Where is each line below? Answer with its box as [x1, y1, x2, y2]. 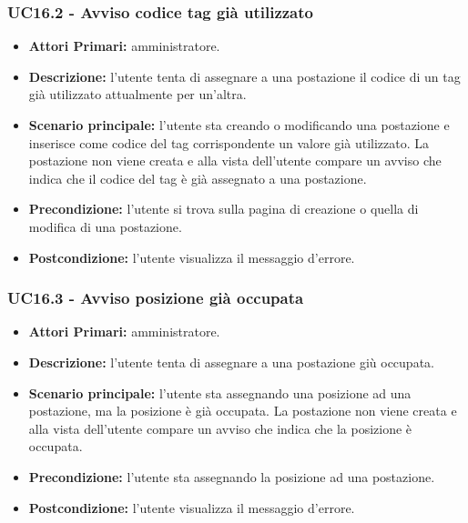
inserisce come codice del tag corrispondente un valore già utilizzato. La [28, 133, 430, 152]
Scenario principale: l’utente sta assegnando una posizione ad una [28, 383, 412, 402]
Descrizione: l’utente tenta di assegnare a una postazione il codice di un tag [28, 66, 461, 85]
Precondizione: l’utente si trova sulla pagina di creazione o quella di [28, 199, 419, 218]
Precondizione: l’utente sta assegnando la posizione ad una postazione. [28, 467, 435, 486]
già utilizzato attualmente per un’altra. [28, 85, 247, 104]
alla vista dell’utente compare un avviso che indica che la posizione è [28, 418, 412, 438]
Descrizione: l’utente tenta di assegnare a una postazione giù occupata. [28, 352, 434, 371]
